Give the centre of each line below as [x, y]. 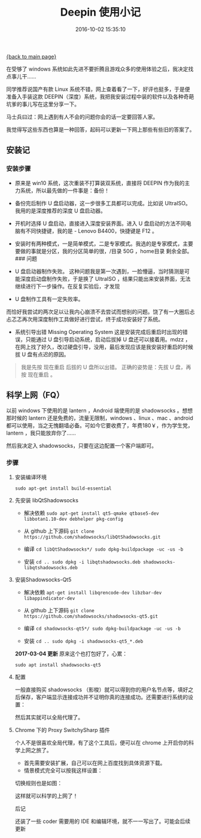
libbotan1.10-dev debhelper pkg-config [74, 519]
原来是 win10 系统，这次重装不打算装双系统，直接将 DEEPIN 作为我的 [100, 183]
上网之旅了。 [36, 750]
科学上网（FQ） [35, 395]
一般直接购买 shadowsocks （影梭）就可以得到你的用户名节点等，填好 [101, 690]
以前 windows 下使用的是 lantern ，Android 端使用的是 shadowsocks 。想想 [100, 411]
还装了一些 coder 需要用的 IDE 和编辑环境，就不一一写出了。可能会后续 [103, 821]
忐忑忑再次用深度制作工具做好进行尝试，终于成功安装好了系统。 [85, 319]
